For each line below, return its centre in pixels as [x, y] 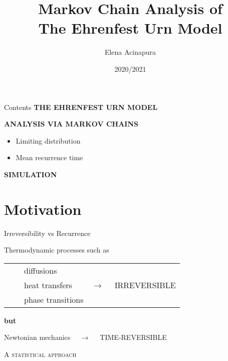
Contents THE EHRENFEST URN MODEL [81, 107]
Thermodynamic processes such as [57, 250]
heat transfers [48, 285]
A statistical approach [40, 354]
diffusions [41, 270]
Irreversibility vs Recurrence [47, 233]
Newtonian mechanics [37, 337]
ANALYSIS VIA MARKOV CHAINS [71, 124]
